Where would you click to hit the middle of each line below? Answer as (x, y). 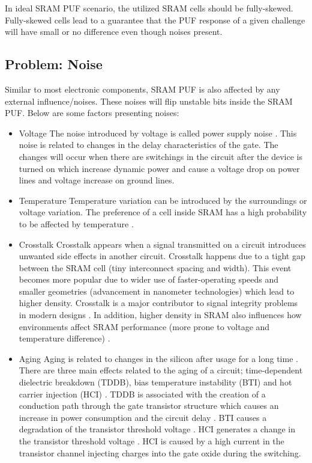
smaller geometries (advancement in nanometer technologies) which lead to (157, 291)
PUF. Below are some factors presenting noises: (92, 113)
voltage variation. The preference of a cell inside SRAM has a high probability (163, 212)
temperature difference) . (64, 338)
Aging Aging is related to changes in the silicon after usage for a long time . (158, 358)
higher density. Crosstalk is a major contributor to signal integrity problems (158, 303)
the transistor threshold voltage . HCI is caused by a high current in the (151, 441)
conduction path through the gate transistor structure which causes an (149, 406)
